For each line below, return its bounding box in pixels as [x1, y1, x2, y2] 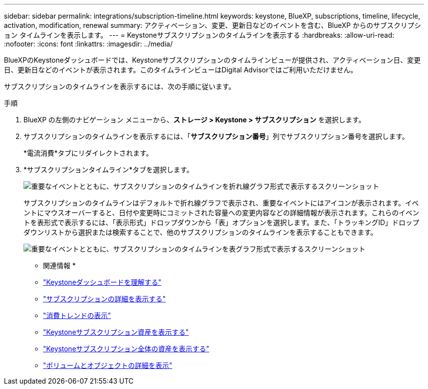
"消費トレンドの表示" [43, 311, 111, 320]
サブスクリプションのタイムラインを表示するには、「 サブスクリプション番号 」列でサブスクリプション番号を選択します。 [23, 132, 409, 140]
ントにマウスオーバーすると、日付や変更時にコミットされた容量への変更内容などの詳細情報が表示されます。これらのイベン [23, 208, 419, 217]
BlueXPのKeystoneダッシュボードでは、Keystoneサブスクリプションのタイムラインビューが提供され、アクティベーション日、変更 [4, 56, 421, 64]
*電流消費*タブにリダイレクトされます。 [23, 149, 153, 157]
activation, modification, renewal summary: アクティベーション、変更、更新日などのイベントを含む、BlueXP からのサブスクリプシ [4, 21, 421, 29]
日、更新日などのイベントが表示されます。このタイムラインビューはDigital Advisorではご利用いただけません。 [4, 66, 358, 74]
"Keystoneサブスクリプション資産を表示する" [43, 328, 189, 336]
